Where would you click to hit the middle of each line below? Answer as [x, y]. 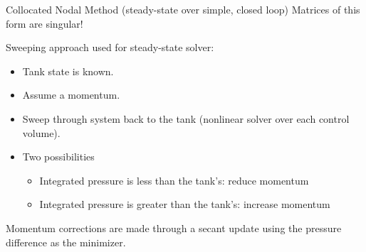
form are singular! [45, 23]
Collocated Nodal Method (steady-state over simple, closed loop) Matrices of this [183, 9]
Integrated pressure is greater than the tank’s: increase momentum [185, 204]
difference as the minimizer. [66, 242]
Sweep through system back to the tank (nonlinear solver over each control [186, 118]
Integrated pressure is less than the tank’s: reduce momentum [174, 180]
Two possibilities [58, 157]
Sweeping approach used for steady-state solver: [110, 47]
